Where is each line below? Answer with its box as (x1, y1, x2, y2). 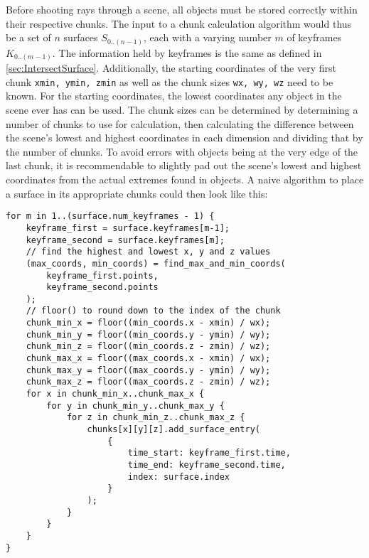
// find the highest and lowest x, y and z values (26, 247, 271, 257)
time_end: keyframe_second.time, (127, 460, 286, 470)
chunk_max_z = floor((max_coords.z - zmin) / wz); (26, 377, 271, 387)
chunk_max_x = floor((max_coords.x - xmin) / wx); (26, 353, 271, 364)
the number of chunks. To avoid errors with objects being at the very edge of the (6, 144, 358, 159)
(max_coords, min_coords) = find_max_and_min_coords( (26, 258, 286, 269)
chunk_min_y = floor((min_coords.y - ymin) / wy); (26, 329, 271, 340)
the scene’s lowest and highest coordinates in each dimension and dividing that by (6, 130, 363, 145)
